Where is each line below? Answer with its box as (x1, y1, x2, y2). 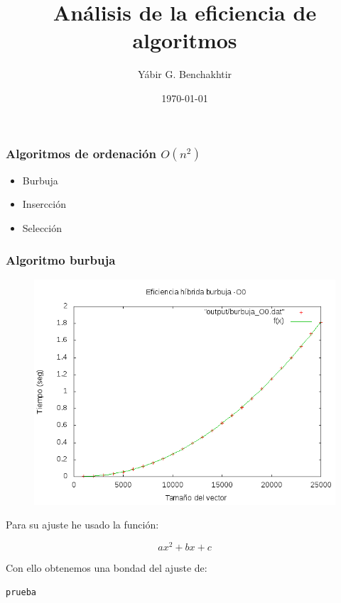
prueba (6, 587, 36, 597)
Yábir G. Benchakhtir (137, 67, 232, 82)
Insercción (22, 197, 66, 211)
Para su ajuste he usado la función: (6, 517, 159, 532)
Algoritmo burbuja (6, 250, 116, 268)
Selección (22, 220, 63, 235)
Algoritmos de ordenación (6, 144, 156, 162)
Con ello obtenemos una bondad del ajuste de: (6, 560, 207, 575)
